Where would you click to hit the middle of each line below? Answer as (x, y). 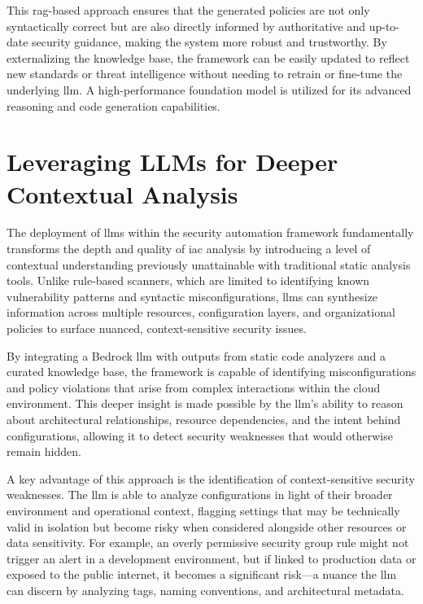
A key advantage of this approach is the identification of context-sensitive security (211, 478)
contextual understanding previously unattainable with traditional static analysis (209, 264)
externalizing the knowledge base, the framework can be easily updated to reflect (208, 57)
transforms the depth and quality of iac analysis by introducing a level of (189, 249)
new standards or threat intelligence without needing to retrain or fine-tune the (205, 74)
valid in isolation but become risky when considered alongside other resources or (207, 526)
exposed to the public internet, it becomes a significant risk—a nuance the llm (202, 574)
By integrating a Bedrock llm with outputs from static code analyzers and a (196, 355)
